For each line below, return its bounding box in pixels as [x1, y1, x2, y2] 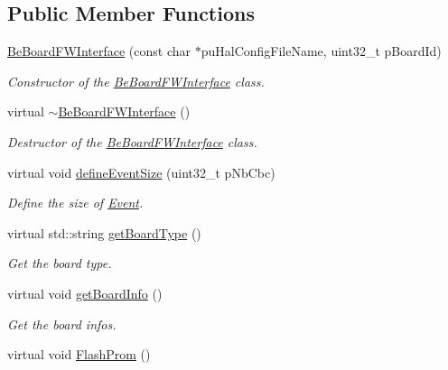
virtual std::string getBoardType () [7, 223, 201, 242]
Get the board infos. [7, 314, 117, 333]
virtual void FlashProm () [7, 345, 151, 364]
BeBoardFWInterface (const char [7, 42, 191, 60]
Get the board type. [7, 254, 112, 273]
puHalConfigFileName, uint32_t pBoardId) [201, 42, 442, 60]
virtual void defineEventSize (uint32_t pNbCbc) [7, 162, 275, 181]
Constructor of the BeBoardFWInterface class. [7, 71, 265, 90]
